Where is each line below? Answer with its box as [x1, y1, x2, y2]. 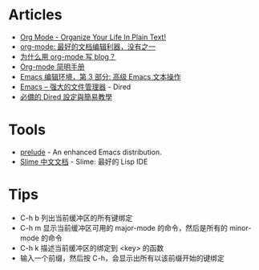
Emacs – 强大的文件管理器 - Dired [19, 82, 132, 92]
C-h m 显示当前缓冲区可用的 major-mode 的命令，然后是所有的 [19, 223, 229, 232]
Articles [8, 6, 63, 24]
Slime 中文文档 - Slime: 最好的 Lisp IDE [19, 157, 148, 166]
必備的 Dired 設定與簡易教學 [19, 92, 112, 101]
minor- [229, 223, 252, 232]
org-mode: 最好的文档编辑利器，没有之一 [19, 42, 156, 51]
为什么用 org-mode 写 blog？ [19, 51, 116, 61]
